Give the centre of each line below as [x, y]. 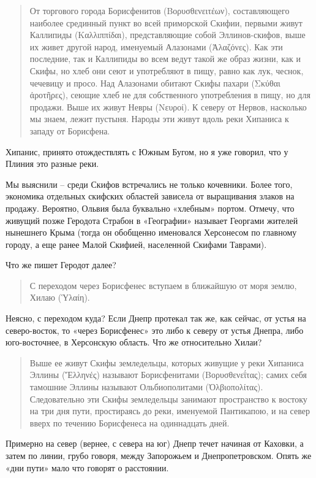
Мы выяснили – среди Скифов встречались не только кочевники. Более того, [149, 184]
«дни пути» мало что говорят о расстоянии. [87, 467]
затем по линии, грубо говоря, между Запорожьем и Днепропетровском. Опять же [159, 455]
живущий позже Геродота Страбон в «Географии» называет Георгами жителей [152, 220]
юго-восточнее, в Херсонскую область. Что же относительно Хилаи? [134, 342]
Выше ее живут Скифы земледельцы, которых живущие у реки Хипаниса [167, 362]
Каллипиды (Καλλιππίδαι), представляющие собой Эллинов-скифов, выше [167, 35]
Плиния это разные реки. [52, 164]
